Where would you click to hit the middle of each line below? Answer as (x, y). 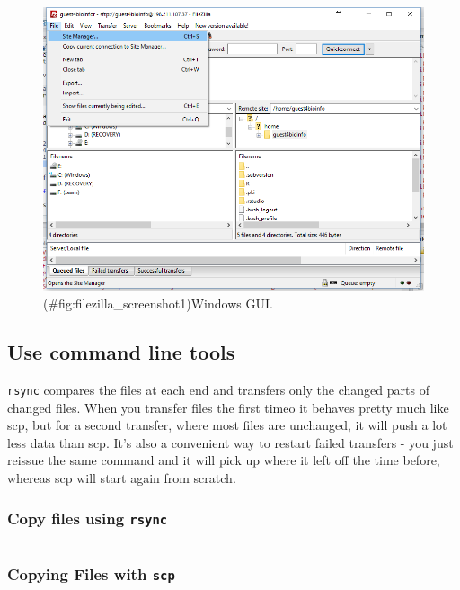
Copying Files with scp (91, 574)
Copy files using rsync (88, 518)
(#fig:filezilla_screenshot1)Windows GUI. (158, 304)
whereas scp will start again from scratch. (122, 478)
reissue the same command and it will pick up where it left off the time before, (224, 460)
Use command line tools (121, 352)
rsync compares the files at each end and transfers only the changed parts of (218, 389)
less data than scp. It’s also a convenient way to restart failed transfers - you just (230, 442)
